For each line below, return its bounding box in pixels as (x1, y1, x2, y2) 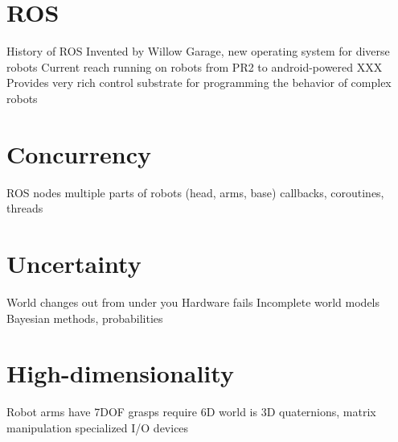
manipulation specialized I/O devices (6, 419, 189, 436)
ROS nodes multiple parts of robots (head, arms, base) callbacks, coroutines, (6, 184, 384, 200)
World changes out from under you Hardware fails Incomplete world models (6, 293, 380, 310)
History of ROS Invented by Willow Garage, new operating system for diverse (6, 43, 390, 60)
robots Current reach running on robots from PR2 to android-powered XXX (6, 58, 383, 75)
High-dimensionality (6, 357, 234, 390)
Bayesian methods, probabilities (6, 309, 163, 326)
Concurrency (6, 137, 151, 170)
